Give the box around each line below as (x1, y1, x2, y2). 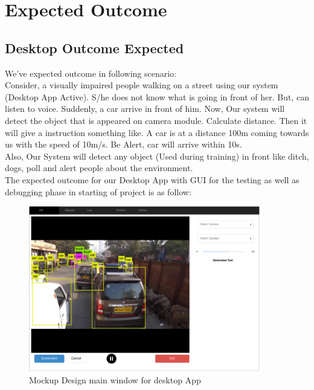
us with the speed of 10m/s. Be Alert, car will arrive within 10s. (5, 138, 242, 151)
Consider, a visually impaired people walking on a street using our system (5, 79, 278, 91)
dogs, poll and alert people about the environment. (5, 161, 193, 174)
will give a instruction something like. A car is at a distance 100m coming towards (5, 126, 309, 138)
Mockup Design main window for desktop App (29, 373, 201, 386)
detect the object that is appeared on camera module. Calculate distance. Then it (5, 114, 307, 126)
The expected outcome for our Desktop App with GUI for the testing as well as (5, 173, 300, 186)
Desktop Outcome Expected (5, 38, 184, 57)
